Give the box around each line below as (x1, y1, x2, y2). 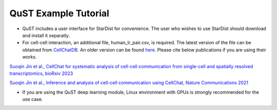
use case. (22, 96, 43, 102)
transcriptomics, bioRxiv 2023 (9, 70, 73, 76)
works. (22, 54, 37, 60)
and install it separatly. (22, 32, 70, 38)
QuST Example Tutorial (9, 8, 110, 19)
